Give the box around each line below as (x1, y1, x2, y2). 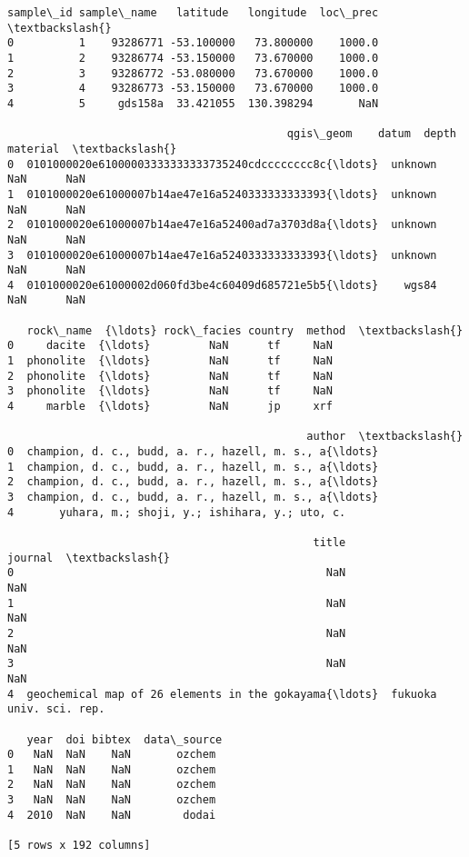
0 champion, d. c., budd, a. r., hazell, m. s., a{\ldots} (7, 445, 379, 459)
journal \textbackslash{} (7, 551, 170, 564)
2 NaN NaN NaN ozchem (7, 778, 216, 792)
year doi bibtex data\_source (26, 732, 223, 746)
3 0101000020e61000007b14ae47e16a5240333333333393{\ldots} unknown (7, 248, 437, 262)
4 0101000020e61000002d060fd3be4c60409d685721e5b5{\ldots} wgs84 (7, 278, 437, 292)
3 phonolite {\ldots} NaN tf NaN (7, 384, 333, 398)
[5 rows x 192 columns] (7, 839, 151, 852)
